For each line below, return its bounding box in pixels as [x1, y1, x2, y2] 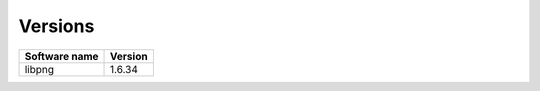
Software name [24, 49, 99, 63]
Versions [18, 15, 95, 37]
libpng [24, 62, 55, 76]
